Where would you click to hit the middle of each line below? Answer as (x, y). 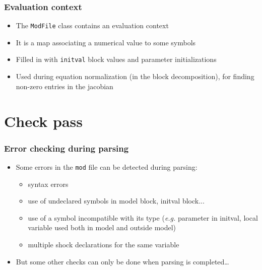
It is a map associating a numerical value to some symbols (106, 42)
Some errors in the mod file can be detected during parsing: (107, 166)
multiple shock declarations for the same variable (104, 244)
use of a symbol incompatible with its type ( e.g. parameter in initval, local (143, 217)
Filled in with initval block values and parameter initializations (116, 59)
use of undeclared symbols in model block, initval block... (116, 201)
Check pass (44, 121)
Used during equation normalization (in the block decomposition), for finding (135, 76)
